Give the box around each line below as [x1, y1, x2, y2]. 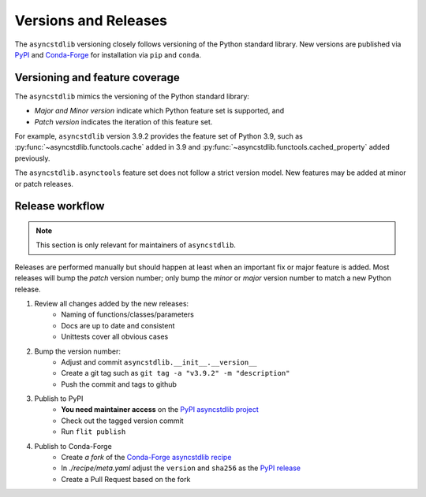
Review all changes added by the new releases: [34, 299, 189, 308]
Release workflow [14, 199, 105, 213]
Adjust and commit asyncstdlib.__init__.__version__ [61, 357, 257, 366]
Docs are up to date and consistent [61, 321, 175, 330]
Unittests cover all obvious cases [61, 332, 169, 342]
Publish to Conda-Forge [34, 441, 112, 451]
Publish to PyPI [34, 394, 84, 403]
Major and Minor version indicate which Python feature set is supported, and [34, 106, 285, 116]
